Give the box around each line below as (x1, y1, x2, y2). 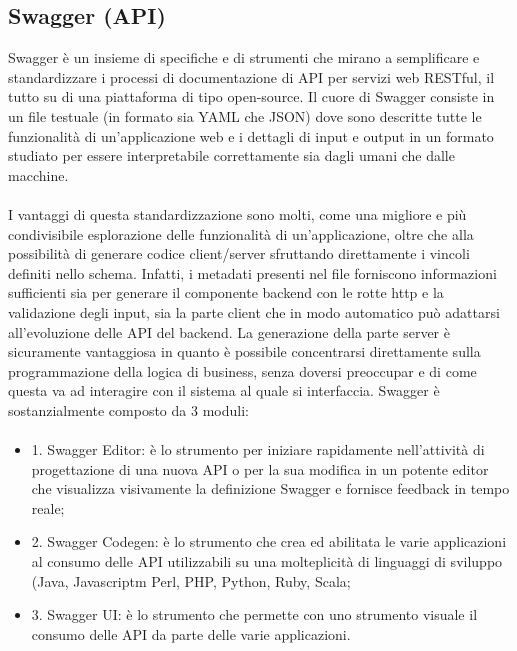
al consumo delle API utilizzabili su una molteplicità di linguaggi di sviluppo (31, 551, 503, 572)
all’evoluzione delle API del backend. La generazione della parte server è (8, 321, 450, 342)
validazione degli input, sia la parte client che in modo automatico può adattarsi (8, 301, 500, 322)
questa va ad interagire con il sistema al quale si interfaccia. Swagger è (8, 380, 440, 401)
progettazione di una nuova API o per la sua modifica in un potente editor (31, 458, 489, 479)
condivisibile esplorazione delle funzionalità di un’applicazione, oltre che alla (8, 223, 474, 244)
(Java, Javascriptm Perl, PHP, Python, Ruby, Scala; (31, 570, 351, 591)
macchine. (8, 164, 69, 185)
